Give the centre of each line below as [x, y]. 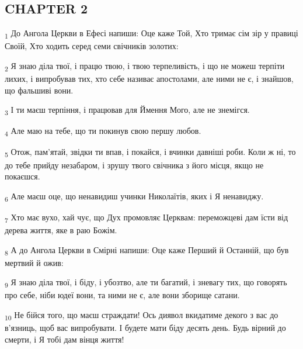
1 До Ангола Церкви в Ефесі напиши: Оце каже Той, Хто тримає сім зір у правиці [151, 34]
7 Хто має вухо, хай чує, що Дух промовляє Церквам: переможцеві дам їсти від [147, 217]
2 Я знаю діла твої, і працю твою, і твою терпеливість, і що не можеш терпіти [145, 66]
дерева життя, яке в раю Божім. [61, 230]
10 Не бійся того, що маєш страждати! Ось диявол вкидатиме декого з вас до [142, 315]
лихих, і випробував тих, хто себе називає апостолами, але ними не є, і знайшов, [149, 79]
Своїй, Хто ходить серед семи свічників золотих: [92, 46]
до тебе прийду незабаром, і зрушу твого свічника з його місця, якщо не [134, 165]
